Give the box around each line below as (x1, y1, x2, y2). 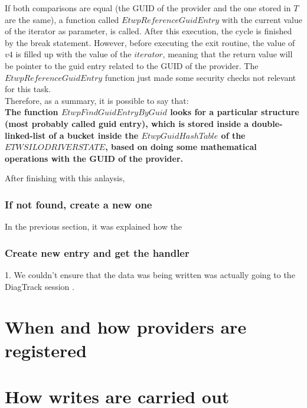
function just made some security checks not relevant (104, 71, 296, 83)
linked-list (5, 129, 46, 141)
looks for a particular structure (170, 106, 299, 118)
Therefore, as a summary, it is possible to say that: (5, 94, 189, 106)
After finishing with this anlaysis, (5, 172, 125, 184)
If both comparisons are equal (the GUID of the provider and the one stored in (5, 2, 291, 14)
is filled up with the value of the (15, 48, 132, 60)
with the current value (221, 13, 302, 25)
